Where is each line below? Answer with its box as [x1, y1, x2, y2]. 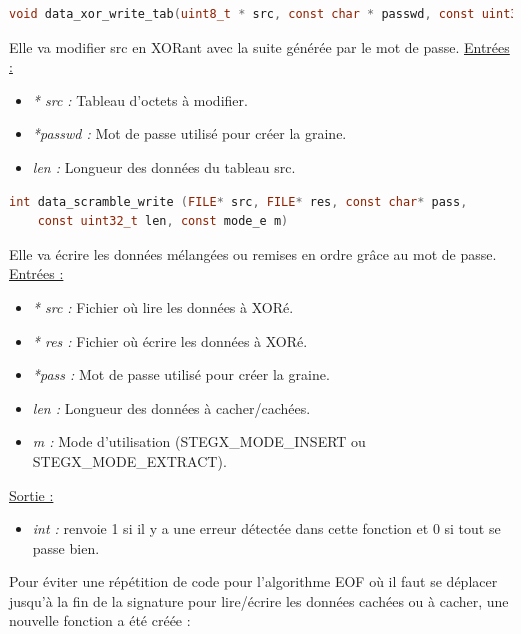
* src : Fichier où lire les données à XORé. [32, 296, 294, 317]
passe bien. [32, 537, 100, 558]
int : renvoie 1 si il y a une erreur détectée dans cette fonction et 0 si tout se [32, 518, 501, 539]
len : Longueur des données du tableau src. [32, 156, 296, 177]
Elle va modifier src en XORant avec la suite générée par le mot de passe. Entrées [9, 36, 510, 57]
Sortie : [9, 484, 54, 505]
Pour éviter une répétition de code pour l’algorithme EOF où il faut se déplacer [9, 571, 498, 592]
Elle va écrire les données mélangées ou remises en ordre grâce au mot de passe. [9, 243, 497, 264]
